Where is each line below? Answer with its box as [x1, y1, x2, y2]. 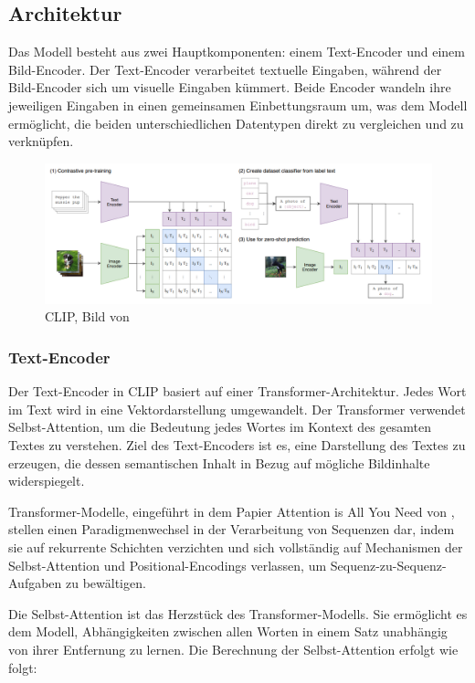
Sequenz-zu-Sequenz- [330, 555, 447, 574]
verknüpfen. [8, 131, 74, 151]
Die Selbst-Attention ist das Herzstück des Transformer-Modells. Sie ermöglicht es [8, 604, 468, 623]
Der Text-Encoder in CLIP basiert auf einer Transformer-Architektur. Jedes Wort [8, 382, 467, 401]
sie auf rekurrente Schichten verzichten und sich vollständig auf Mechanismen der [8, 537, 463, 556]
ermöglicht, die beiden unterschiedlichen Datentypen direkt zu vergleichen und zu [8, 113, 464, 132]
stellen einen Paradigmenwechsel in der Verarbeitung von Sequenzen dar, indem [8, 520, 455, 539]
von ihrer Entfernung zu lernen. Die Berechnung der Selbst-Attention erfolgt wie [8, 639, 459, 658]
